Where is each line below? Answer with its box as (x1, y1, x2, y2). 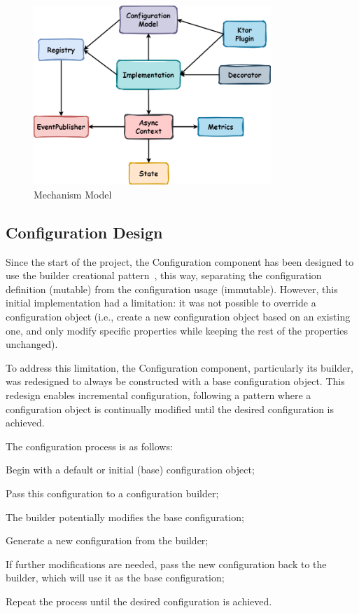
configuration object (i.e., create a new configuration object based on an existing (6, 309, 351, 324)
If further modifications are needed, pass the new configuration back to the (6, 556, 327, 571)
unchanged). (6, 337, 58, 351)
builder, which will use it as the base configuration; (6, 570, 225, 585)
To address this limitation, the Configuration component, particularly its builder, (6, 360, 353, 375)
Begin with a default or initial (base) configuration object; (6, 462, 255, 477)
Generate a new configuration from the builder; (6, 533, 209, 548)
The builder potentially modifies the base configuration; (6, 509, 244, 524)
